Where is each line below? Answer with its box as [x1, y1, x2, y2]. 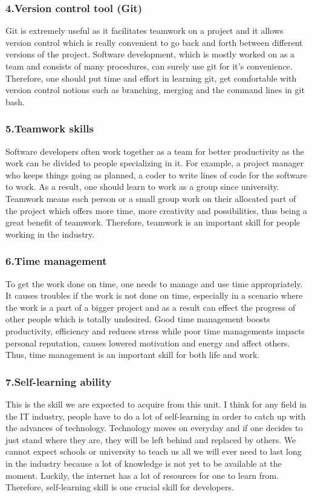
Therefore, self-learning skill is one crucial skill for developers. [5, 481, 234, 493]
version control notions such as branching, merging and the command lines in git [5, 83, 305, 96]
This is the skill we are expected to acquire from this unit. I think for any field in [5, 397, 307, 410]
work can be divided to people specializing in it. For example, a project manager [5, 157, 304, 169]
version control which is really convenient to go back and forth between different [5, 36, 303, 48]
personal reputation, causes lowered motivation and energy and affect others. [5, 336, 290, 349]
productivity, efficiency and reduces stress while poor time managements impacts [5, 324, 305, 337]
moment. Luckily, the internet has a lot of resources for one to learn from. [5, 469, 279, 481]
